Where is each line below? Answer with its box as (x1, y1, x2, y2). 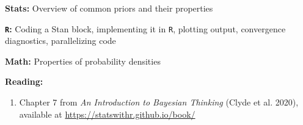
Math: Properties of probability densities (5, 54, 161, 67)
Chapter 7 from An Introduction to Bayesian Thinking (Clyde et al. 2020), (19, 96, 299, 109)
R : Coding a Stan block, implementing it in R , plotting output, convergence (5, 22, 286, 35)
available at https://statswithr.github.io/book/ (19, 107, 195, 120)
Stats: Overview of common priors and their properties (5, 2, 213, 14)
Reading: (5, 75, 43, 88)
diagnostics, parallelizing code (5, 34, 116, 47)
